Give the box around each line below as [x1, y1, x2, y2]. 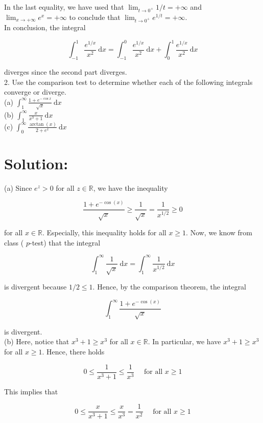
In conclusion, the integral [4, 22, 86, 33]
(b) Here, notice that [4, 336, 69, 347]
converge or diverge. [4, 86, 66, 97]
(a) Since [4, 182, 32, 193]
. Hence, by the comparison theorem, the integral [92, 281, 247, 292]
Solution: [4, 152, 68, 173]
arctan [30, 121, 44, 127]
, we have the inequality [93, 182, 168, 193]
